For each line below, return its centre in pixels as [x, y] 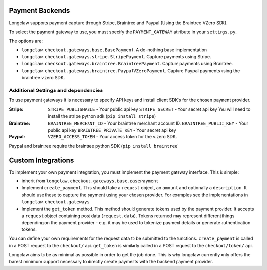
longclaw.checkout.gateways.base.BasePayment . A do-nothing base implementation [114, 50]
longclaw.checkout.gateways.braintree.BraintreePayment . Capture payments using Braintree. [127, 64]
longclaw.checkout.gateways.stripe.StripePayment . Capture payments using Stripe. [116, 57]
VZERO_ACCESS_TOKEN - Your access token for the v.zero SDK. [112, 137]
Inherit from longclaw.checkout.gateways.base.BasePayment [90, 181]
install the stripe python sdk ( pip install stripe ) [102, 116]
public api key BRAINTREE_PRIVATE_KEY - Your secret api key [112, 130]
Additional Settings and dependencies [56, 90]
